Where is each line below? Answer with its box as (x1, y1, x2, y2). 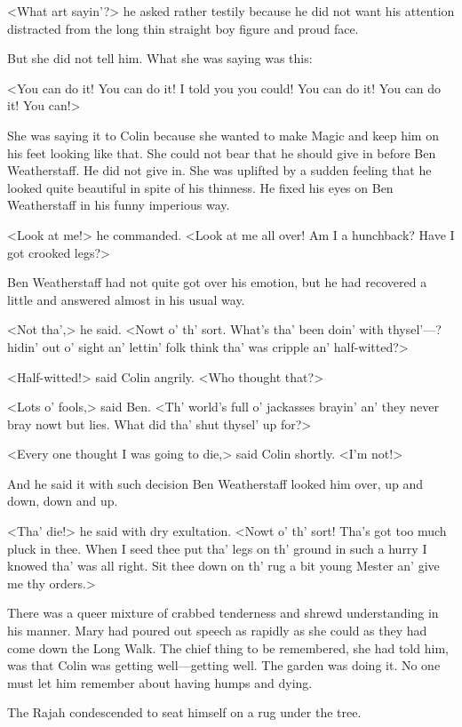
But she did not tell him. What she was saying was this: (7, 49, 313, 68)
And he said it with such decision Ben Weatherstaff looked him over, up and (7, 474, 424, 492)
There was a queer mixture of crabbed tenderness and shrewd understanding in (7, 603, 439, 622)
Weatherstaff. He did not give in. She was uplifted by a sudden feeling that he (7, 161, 432, 180)
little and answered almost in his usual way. (7, 290, 245, 308)
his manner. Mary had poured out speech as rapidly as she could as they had (7, 621, 427, 640)
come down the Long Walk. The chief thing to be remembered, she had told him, (7, 638, 449, 657)
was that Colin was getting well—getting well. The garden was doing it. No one (7, 656, 441, 675)
